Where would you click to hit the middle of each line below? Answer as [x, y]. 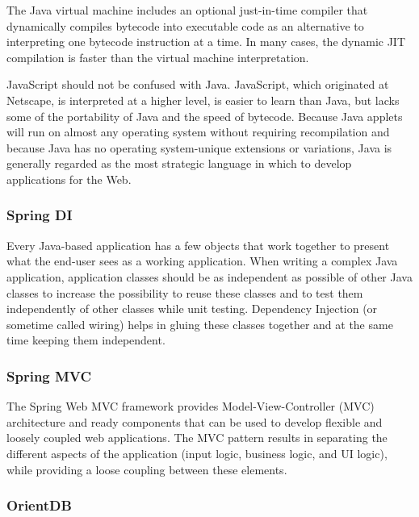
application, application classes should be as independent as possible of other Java [209, 276]
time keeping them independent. [86, 340]
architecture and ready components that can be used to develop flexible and [195, 421]
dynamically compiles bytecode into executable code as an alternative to [185, 25]
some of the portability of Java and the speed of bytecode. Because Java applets [205, 116]
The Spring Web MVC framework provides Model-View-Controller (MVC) [191, 406]
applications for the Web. [69, 179]
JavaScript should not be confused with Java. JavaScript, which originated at [198, 84]
